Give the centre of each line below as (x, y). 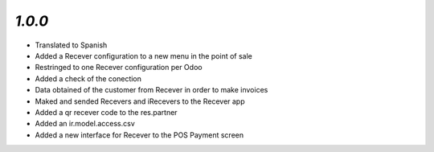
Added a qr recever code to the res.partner (106, 112)
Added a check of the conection (88, 78)
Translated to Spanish (71, 45)
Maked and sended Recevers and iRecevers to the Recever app (140, 101)
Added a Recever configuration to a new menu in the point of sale (143, 55)
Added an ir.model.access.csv (85, 124)
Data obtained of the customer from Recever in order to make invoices (151, 90)
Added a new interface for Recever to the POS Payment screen (139, 135)
